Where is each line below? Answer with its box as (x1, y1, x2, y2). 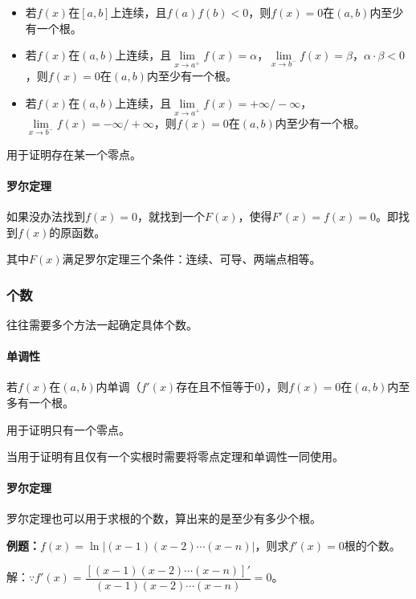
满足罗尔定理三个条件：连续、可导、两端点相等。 (62, 251, 321, 267)
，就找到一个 (137, 207, 206, 224)
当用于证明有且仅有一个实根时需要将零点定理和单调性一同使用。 (6, 448, 344, 465)
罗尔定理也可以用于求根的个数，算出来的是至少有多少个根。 (6, 510, 321, 527)
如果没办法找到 (6, 207, 85, 224)
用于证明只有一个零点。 (6, 421, 130, 438)
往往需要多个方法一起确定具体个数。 (6, 316, 198, 332)
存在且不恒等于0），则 (176, 378, 289, 395)
